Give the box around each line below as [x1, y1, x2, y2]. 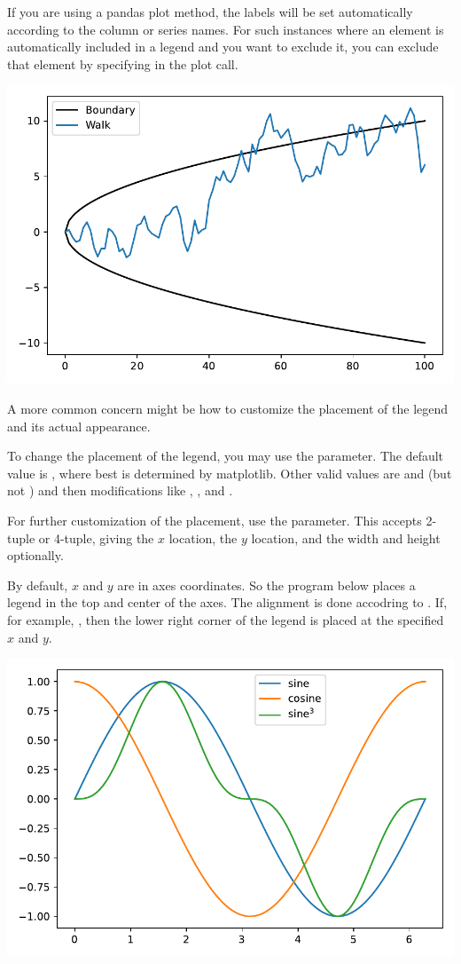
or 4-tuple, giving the [38, 528, 154, 547]
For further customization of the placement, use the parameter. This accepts [7, 510, 422, 529]
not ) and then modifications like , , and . [7, 481, 233, 500]
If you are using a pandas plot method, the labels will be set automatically [7, 3, 413, 20]
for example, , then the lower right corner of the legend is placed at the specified [7, 610, 444, 628]
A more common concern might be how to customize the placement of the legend [7, 399, 449, 417]
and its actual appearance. [7, 416, 151, 435]
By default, [7, 575, 68, 594]
